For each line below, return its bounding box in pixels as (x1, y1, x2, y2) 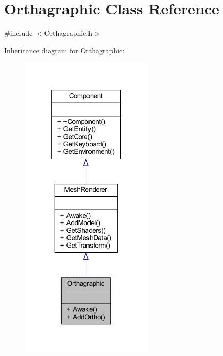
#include (4, 28, 33, 38)
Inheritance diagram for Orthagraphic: (4, 44, 125, 55)
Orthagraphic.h (44, 28, 93, 38)
